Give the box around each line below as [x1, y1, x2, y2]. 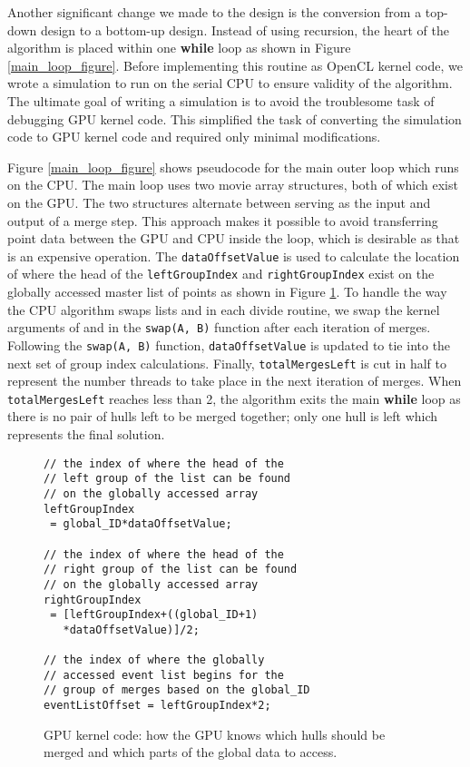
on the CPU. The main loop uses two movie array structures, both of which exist [7, 175, 458, 194]
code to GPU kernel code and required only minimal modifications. [7, 127, 381, 146]
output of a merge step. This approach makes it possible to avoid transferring [7, 211, 438, 230]
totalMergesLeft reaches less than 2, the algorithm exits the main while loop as [7, 388, 461, 408]
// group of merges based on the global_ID [44, 683, 310, 697]
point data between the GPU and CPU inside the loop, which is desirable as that [7, 229, 460, 248]
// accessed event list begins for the [44, 668, 284, 682]
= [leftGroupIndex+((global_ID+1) [50, 608, 259, 622]
